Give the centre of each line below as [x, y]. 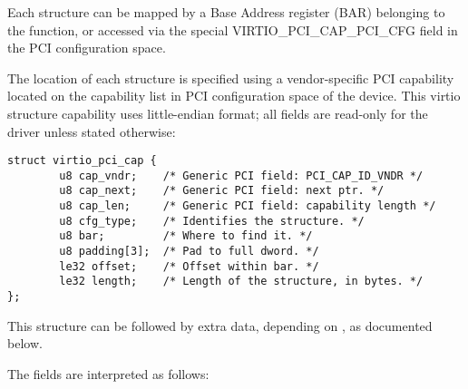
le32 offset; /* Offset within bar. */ [189, 266]
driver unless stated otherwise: [92, 131]
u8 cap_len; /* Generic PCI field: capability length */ [248, 206]
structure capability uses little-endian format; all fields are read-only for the [218, 113]
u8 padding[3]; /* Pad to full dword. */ [189, 252]
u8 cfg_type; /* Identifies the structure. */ [212, 221]
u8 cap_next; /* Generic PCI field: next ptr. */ [222, 191]
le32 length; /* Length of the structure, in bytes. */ [241, 282]
